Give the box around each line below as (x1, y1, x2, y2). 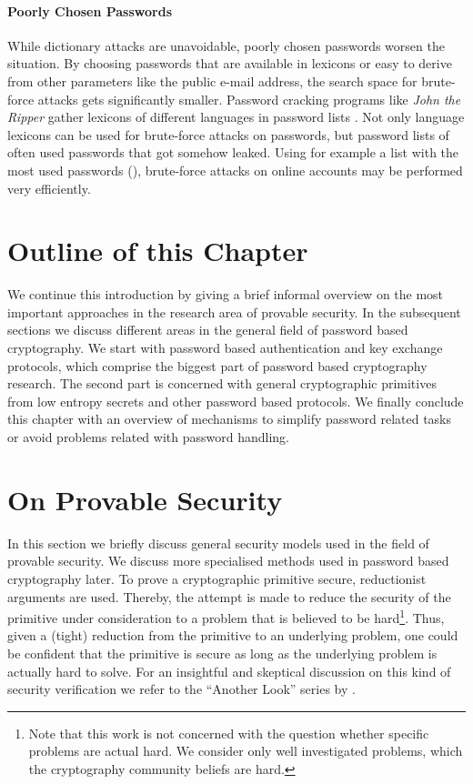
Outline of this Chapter (7, 232, 308, 269)
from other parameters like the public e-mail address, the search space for (7, 71, 418, 90)
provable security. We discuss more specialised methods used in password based (7, 551, 449, 570)
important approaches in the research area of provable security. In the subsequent (7, 302, 461, 321)
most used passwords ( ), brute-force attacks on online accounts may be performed (7, 160, 463, 179)
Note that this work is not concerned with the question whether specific (28, 723, 429, 742)
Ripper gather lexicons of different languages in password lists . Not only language (7, 107, 465, 126)
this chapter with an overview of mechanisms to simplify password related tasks (7, 409, 452, 428)
